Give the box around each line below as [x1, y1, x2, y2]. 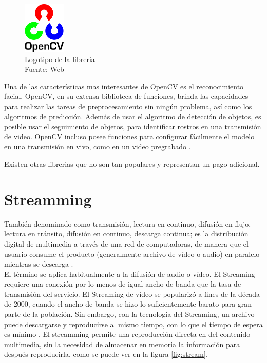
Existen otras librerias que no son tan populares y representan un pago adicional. [4, 158, 260, 169]
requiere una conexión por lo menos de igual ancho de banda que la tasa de [4, 278, 241, 289]
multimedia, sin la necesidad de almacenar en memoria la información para [4, 338, 240, 349]
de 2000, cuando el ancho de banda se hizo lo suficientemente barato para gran [4, 298, 252, 309]
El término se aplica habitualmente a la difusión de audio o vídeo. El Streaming [4, 268, 255, 279]
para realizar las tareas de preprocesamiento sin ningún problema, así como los [4, 101, 252, 112]
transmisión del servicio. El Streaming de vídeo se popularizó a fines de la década [4, 288, 260, 299]
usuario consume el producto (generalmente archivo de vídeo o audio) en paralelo [4, 248, 260, 259]
